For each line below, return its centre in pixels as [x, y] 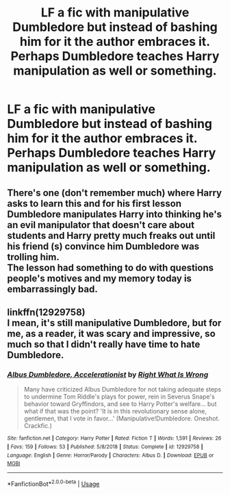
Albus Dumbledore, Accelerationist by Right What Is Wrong [108, 375]
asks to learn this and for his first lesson [94, 203]
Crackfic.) [38, 426]
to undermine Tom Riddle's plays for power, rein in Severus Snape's [119, 397]
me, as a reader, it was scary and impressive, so [111, 333]
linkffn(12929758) [46, 312]
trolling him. [33, 257]
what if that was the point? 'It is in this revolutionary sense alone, [115, 411]
